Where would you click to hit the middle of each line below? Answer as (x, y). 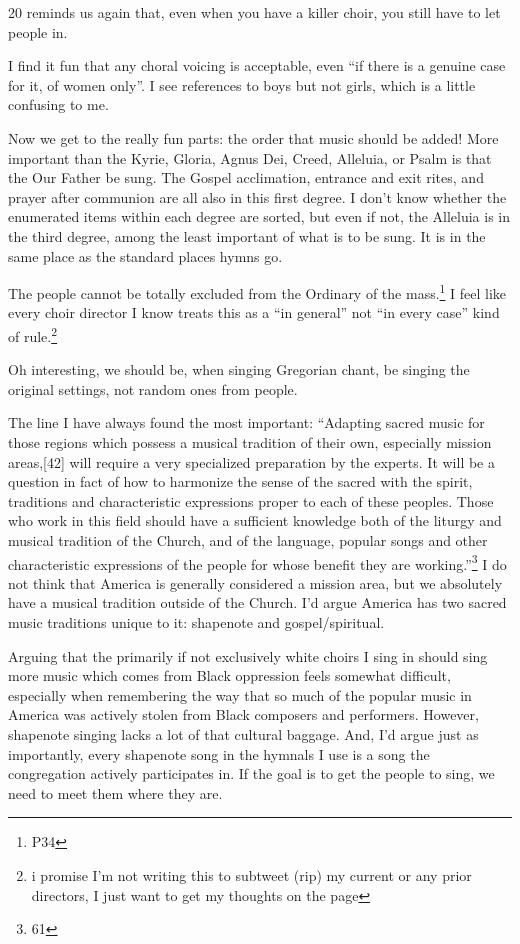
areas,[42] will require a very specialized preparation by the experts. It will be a (252, 461)
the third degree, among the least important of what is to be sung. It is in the (247, 235)
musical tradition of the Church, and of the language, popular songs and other (248, 539)
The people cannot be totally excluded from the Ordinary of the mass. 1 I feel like (257, 291)
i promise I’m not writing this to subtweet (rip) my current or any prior (251, 874)
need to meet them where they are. (115, 792)
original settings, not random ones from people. (153, 388)
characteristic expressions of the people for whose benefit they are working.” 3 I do (257, 562)
